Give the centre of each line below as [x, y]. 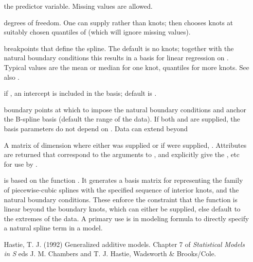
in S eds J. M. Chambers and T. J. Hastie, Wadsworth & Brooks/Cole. [110, 253]
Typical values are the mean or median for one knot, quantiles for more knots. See [127, 67]
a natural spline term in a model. [53, 228]
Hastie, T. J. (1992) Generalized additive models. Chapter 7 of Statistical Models [124, 244]
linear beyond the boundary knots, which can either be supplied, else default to [122, 209]
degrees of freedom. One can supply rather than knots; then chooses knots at [118, 22]
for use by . [21, 164]
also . [12, 77]
